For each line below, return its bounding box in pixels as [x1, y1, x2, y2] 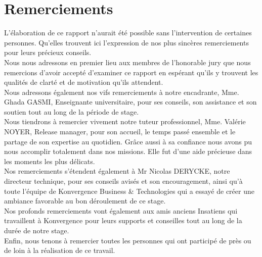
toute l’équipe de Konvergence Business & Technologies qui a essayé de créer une [4, 185, 254, 196]
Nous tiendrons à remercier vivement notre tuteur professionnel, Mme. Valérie [4, 116, 246, 127]
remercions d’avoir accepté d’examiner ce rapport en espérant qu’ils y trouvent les [4, 67, 258, 77]
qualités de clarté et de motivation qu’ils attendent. [4, 77, 163, 87]
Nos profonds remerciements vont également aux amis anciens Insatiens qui [4, 205, 238, 216]
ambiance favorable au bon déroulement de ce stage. [4, 195, 166, 206]
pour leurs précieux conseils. [4, 47, 92, 58]
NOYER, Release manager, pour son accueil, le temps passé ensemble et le [4, 126, 236, 137]
